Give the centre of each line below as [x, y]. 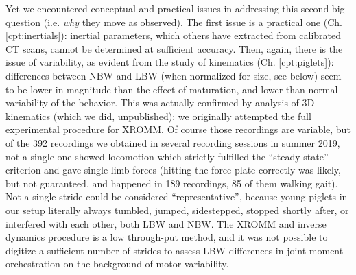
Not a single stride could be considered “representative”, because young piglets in [177, 196]
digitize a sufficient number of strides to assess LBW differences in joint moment [175, 250]
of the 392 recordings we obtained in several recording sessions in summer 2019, [173, 142]
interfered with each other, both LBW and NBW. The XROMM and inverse [166, 223]
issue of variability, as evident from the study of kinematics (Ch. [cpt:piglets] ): [170, 62]
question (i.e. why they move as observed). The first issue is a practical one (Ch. [174, 22]
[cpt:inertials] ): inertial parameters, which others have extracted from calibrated [174, 35]
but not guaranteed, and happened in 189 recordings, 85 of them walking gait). [172, 183]
